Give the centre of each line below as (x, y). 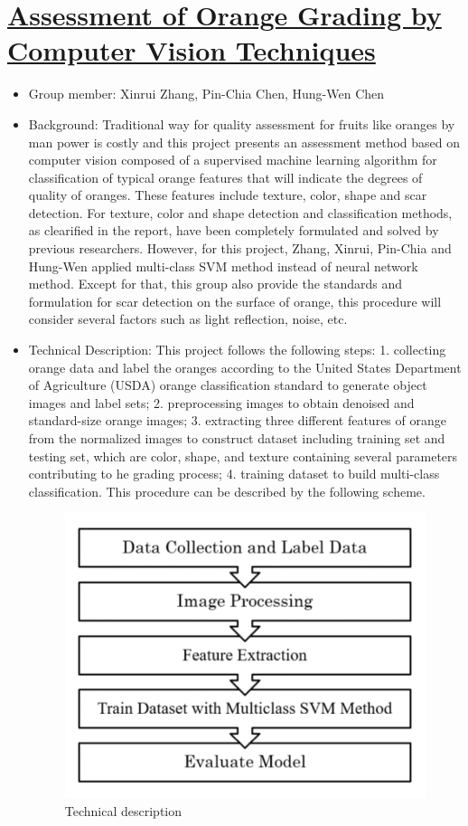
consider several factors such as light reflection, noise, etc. (188, 319)
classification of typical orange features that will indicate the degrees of (225, 177)
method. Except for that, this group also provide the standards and (215, 284)
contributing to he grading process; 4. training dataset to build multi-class (234, 474)
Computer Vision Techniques (192, 50)
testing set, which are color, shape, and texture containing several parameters (243, 456)
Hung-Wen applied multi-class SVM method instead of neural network (223, 266)
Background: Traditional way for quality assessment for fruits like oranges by (242, 123)
